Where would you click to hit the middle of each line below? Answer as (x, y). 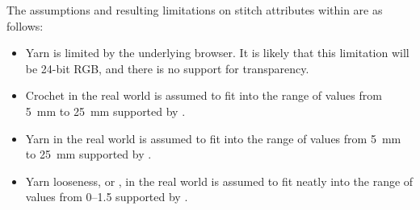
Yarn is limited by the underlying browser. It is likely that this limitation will (217, 53)
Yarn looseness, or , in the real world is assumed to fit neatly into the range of (219, 181)
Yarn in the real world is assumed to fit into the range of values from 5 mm (213, 138)
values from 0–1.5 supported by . (107, 197)
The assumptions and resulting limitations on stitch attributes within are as (195, 10)
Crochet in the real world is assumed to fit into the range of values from (204, 95)
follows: (25, 25)
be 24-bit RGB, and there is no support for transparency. (167, 68)
